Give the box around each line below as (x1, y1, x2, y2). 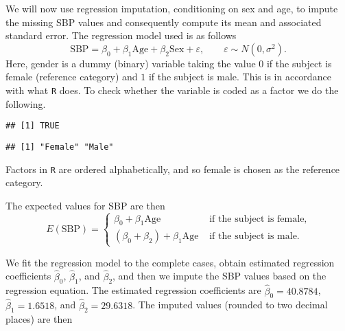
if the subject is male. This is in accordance (148, 69, 331, 84)
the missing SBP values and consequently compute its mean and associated (5, 14, 322, 29)
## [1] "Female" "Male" (5, 141, 114, 152)
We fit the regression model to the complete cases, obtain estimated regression (5, 255, 335, 269)
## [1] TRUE (5, 121, 60, 131)
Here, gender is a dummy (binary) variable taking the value (5, 56, 256, 70)
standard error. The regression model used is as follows (5, 28, 237, 43)
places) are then (5, 312, 73, 326)
